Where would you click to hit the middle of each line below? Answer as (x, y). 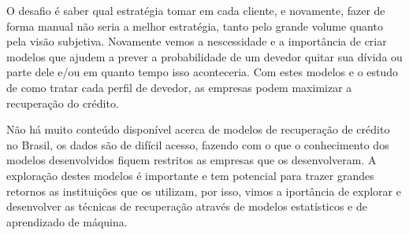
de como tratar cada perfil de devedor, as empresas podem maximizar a (179, 87)
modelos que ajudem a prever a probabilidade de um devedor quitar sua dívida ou (204, 56)
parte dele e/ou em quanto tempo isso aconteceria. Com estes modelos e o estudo (203, 72)
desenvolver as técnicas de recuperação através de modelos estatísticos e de (187, 206)
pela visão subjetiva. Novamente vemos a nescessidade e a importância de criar (197, 41)
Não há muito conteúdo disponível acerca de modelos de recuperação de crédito (198, 129)
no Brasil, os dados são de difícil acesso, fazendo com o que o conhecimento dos (198, 144)
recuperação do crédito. (63, 103)
